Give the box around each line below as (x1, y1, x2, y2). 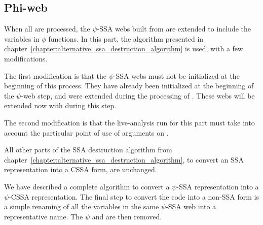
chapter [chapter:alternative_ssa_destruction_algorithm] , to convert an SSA (4, 154, 244, 165)
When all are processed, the (4, 23, 90, 34)
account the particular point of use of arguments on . (4, 127, 169, 138)
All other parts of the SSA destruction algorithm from (4, 144, 172, 155)
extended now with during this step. (4, 100, 117, 111)
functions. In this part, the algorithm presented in (48, 33, 204, 44)
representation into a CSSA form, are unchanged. (4, 164, 157, 175)
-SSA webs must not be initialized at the (113, 70, 240, 81)
